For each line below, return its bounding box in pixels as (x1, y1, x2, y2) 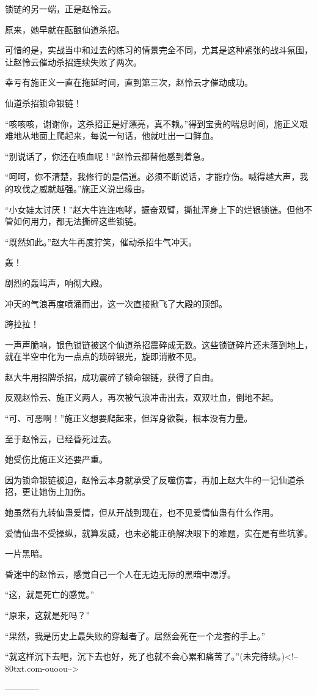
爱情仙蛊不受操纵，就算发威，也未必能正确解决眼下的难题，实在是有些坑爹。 (5, 526, 313, 539)
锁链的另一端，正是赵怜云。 (5, 2, 116, 15)
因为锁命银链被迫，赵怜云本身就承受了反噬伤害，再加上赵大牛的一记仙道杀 (5, 473, 304, 486)
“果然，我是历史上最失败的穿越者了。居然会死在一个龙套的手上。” (5, 629, 266, 642)
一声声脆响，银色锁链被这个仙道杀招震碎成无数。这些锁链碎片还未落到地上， (5, 338, 313, 351)
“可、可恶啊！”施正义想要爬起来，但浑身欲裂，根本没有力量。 (5, 412, 253, 425)
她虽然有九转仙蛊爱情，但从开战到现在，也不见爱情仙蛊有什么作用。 (5, 506, 279, 519)
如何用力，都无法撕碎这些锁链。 (13, 215, 142, 228)
